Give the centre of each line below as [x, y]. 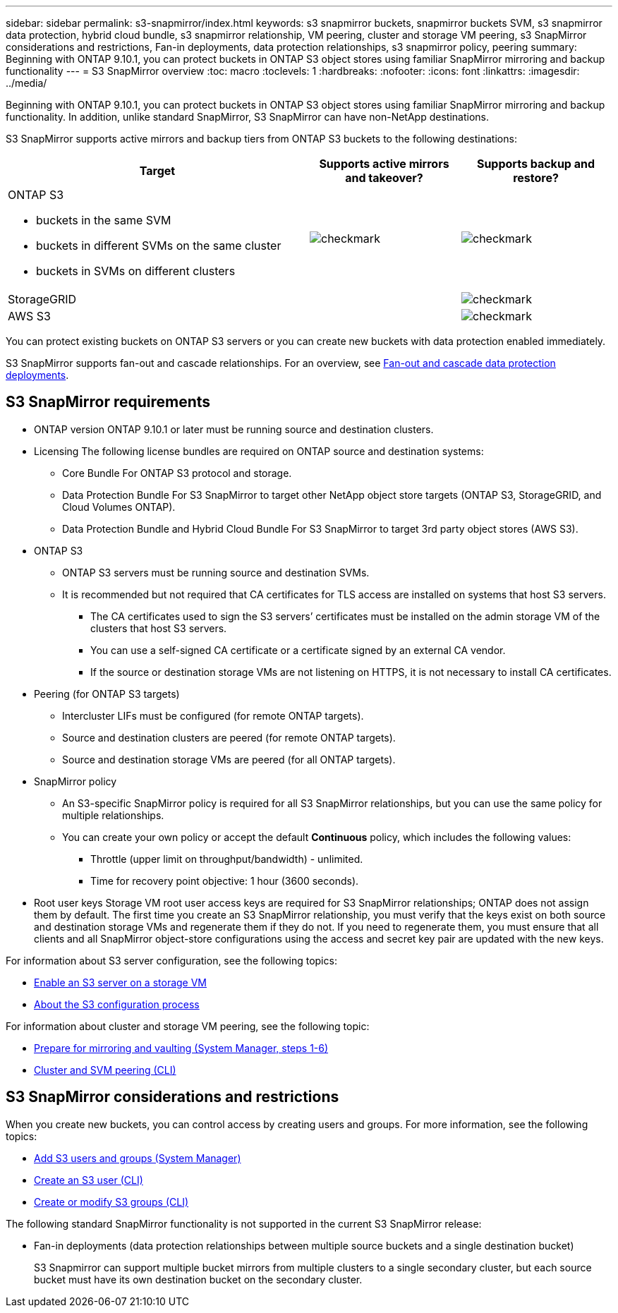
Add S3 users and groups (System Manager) [138, 1158]
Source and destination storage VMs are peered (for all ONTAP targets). [229, 759]
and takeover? [384, 178]
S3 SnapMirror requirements [108, 402]
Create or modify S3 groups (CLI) [111, 1202]
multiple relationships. [113, 815]
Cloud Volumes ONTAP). [119, 507]
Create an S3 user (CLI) [89, 1180]
